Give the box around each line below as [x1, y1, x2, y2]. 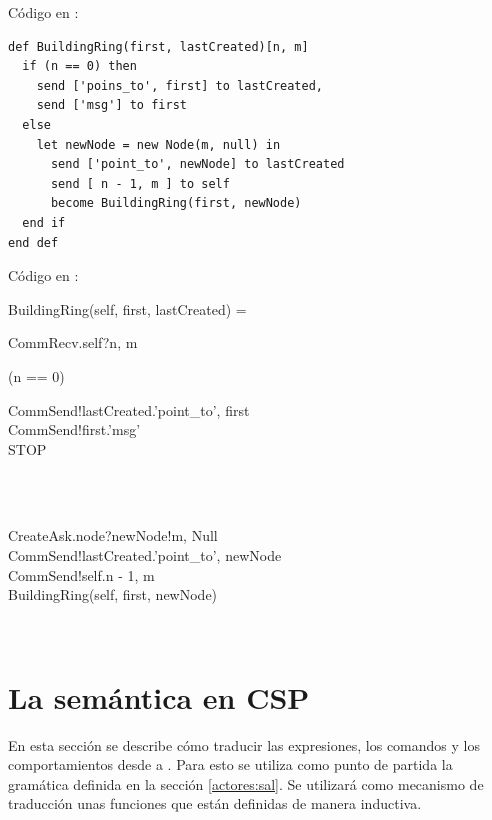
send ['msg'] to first [36, 98, 187, 113]
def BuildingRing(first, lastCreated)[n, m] [8, 39, 309, 54]
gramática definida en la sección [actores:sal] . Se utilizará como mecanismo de [8, 773, 484, 794]
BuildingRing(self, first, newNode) [8, 584, 218, 605]
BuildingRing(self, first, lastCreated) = [8, 298, 247, 319]
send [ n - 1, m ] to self [50, 176, 230, 191]
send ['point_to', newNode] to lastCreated [50, 157, 345, 172]
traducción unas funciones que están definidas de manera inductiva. [8, 793, 422, 814]
